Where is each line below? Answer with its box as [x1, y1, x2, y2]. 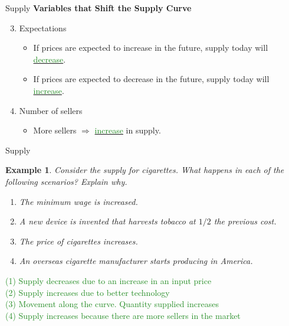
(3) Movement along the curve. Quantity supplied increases [5, 298, 219, 310]
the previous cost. [214, 215, 277, 227]
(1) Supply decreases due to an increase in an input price [5, 274, 212, 286]
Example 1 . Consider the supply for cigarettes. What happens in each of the [5, 164, 284, 176]
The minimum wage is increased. [19, 195, 138, 207]
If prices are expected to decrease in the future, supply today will [33, 73, 270, 85]
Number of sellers [19, 104, 83, 116]
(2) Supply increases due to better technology [5, 286, 170, 298]
